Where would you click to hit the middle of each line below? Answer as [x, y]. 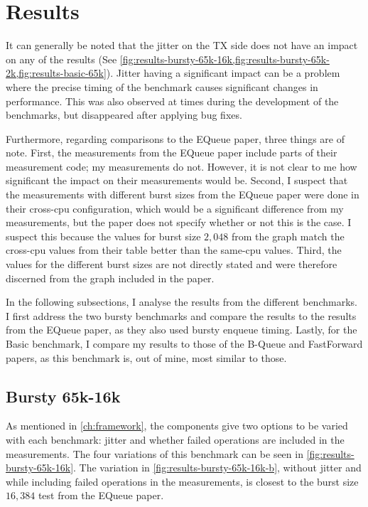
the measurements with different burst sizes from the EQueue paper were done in [183, 194]
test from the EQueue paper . [101, 495]
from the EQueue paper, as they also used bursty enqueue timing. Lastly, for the [182, 330]
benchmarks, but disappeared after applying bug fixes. [124, 115]
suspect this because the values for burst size [103, 236]
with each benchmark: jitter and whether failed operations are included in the [175, 439]
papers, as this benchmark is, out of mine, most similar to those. [146, 357]
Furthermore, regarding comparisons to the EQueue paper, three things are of [175, 138]
